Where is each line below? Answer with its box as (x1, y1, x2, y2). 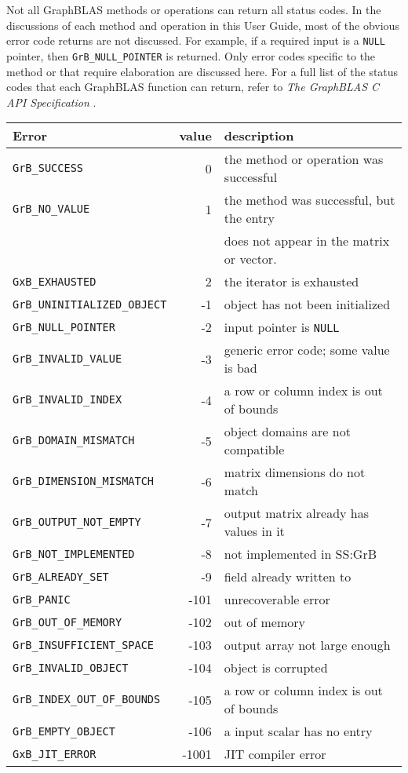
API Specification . (6, 93, 97, 110)
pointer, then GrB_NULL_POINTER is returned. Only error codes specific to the (6, 47, 376, 64)
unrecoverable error (224, 590, 330, 609)
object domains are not (224, 422, 351, 441)
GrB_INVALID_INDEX (13, 393, 122, 407)
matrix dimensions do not (224, 463, 366, 482)
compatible (224, 440, 285, 459)
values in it (224, 522, 285, 541)
